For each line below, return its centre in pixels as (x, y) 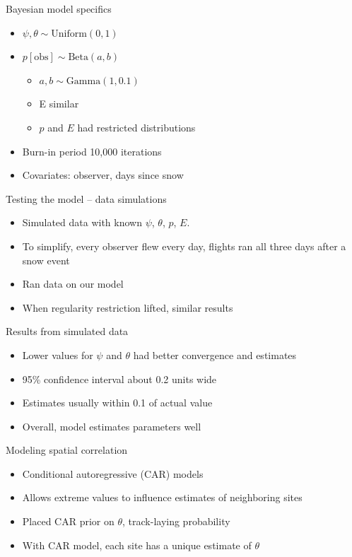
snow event (46, 260)
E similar (59, 104)
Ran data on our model (73, 284)
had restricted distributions (136, 127)
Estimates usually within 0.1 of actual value (117, 403)
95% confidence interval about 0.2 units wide (119, 379)
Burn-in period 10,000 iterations (92, 151)
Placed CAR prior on (68, 521)
